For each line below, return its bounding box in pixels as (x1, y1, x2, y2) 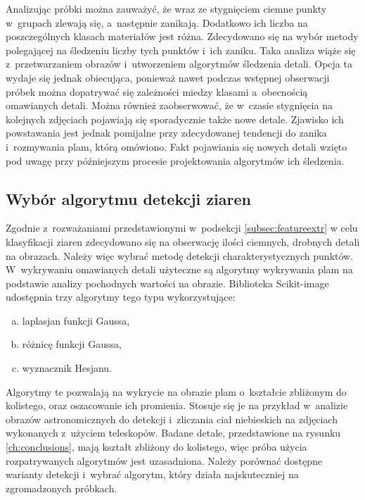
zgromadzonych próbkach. (6, 480, 117, 495)
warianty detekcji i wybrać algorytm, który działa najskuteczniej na (6, 467, 299, 482)
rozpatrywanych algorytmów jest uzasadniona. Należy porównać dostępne (6, 453, 322, 468)
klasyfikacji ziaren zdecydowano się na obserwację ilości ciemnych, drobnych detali (6, 234, 360, 249)
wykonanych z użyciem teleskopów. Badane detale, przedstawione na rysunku (6, 425, 341, 440)
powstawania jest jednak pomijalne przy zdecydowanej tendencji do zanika (6, 125, 327, 140)
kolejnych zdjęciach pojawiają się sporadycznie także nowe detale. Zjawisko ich (6, 111, 344, 126)
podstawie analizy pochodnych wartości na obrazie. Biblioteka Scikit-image (6, 275, 329, 290)
